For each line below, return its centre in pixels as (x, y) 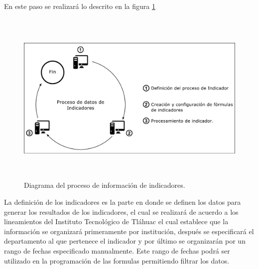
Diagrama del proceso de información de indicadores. (105, 185)
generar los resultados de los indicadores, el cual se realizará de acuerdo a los (121, 211)
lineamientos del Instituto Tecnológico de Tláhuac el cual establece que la (116, 221)
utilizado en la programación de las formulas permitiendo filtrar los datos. (117, 260)
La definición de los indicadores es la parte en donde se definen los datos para (123, 202)
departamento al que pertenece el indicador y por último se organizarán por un (125, 241)
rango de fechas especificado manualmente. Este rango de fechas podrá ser (117, 251)
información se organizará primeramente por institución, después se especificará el (129, 231)
